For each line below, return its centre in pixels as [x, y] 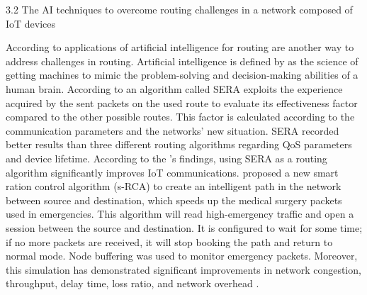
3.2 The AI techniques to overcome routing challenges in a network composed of [179, 9]
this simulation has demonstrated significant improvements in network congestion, [183, 269]
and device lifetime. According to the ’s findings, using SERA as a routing [166, 158]
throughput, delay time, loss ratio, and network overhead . [132, 283]
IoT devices [31, 23]
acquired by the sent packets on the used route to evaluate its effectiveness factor [182, 102]
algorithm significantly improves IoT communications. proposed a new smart [172, 172]
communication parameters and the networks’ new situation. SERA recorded [173, 130]
